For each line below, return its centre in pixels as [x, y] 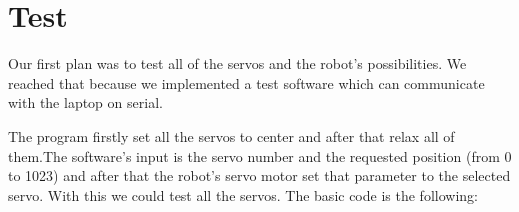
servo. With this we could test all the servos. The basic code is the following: [243, 194]
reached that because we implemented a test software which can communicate [246, 82]
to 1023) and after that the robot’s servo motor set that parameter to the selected [259, 175]
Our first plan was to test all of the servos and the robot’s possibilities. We [237, 63]
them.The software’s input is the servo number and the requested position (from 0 [260, 155]
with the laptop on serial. [85, 102]
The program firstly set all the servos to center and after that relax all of [231, 135]
